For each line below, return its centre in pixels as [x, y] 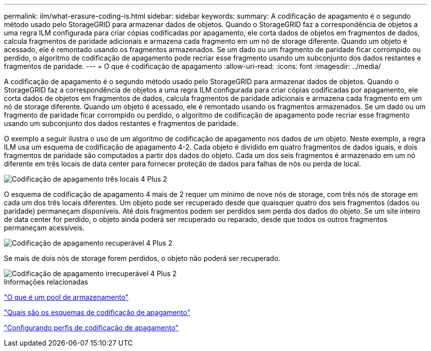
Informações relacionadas [46, 282]
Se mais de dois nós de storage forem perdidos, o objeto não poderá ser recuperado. [142, 258]
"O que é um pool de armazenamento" [66, 297]
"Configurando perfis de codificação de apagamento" [91, 328]
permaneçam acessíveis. [44, 228]
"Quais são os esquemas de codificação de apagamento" [97, 312]
